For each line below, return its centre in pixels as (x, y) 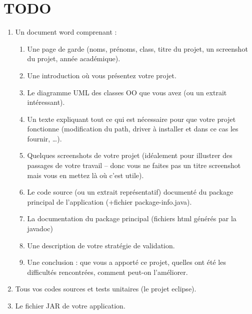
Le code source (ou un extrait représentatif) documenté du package (130, 192)
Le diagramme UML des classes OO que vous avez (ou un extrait (127, 92)
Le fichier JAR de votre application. (70, 305)
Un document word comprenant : (66, 32)
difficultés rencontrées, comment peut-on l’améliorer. (107, 272)
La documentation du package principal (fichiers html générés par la (132, 218)
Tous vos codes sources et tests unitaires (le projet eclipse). (106, 289)
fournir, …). (44, 138)
